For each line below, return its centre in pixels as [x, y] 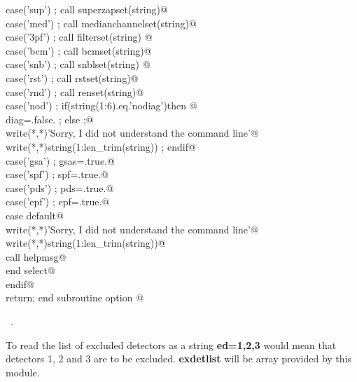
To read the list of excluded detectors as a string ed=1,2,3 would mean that [171, 345]
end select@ [30, 270]
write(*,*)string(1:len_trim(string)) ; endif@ [101, 146]
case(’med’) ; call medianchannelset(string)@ [101, 23]
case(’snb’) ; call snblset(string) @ [78, 64]
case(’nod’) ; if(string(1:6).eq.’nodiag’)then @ [101, 105]
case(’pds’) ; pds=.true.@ [60, 187]
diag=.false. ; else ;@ [50, 119]
